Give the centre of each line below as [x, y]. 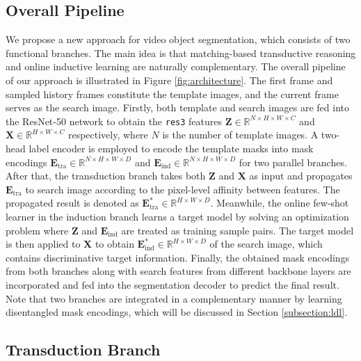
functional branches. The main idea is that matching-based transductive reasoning [181, 53]
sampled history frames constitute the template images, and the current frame [172, 94]
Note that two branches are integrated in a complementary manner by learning [174, 298]
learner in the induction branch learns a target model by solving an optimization [177, 216]
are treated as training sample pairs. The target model [238, 230]
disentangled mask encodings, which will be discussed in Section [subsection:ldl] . [177, 312]
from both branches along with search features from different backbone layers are [178, 271]
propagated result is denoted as [72, 203]
